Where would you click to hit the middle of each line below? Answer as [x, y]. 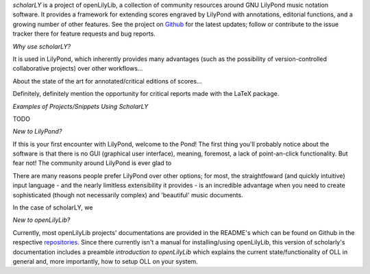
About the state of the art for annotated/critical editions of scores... [107, 81]
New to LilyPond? [37, 132]
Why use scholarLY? [42, 46]
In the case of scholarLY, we [53, 208]
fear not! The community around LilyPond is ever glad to [92, 163]
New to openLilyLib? [41, 220]
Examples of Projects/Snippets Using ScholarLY [81, 106]
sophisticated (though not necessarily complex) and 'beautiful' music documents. [128, 195]
